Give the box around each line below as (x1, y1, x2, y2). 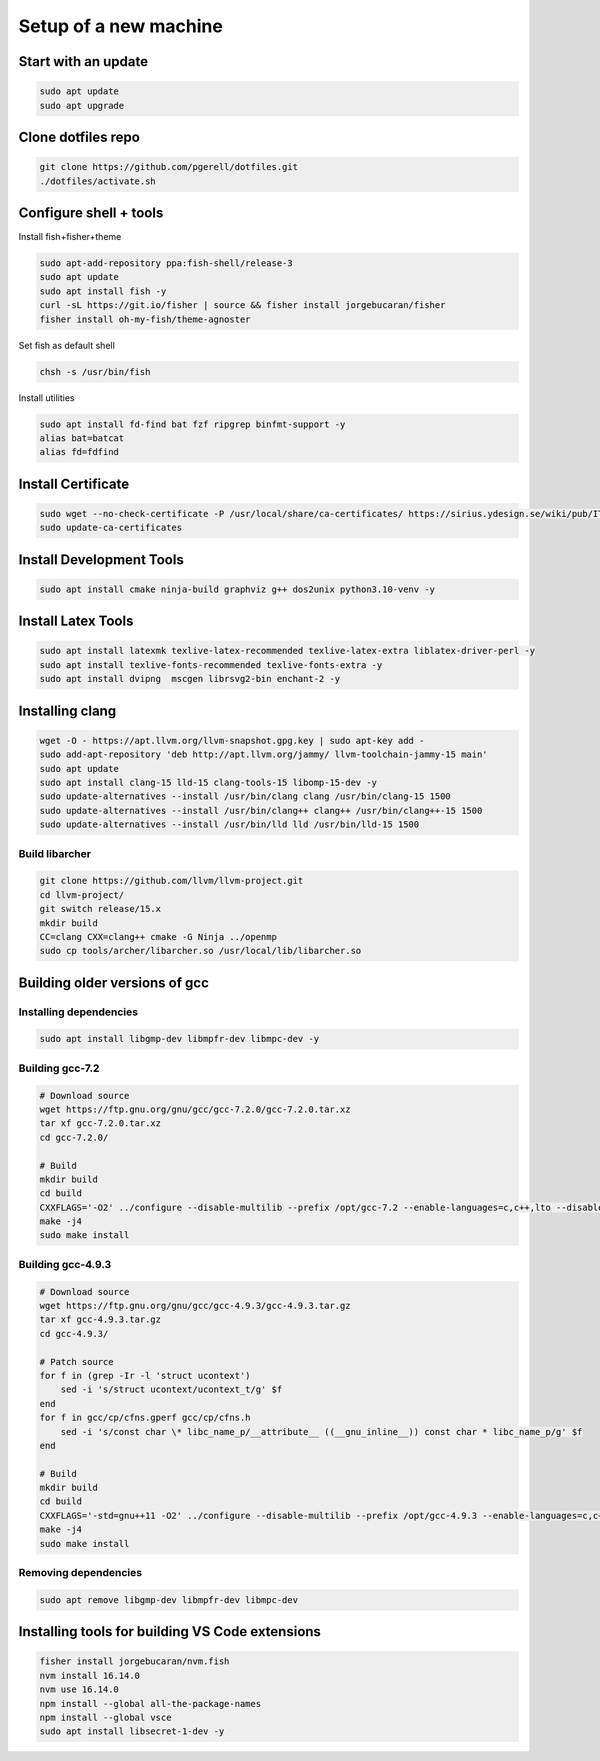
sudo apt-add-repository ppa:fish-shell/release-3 (39, 258, 294, 269)
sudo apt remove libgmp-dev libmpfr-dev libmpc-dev (39, 1594, 299, 1605)
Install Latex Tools (18, 613, 134, 630)
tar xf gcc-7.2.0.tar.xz (39, 1118, 162, 1129)
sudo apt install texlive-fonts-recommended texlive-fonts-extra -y (39, 659, 383, 670)
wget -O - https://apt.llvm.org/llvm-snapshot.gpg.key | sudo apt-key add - (39, 735, 425, 746)
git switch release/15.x (39, 903, 162, 915)
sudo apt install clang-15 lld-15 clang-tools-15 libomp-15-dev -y (39, 777, 378, 789)
